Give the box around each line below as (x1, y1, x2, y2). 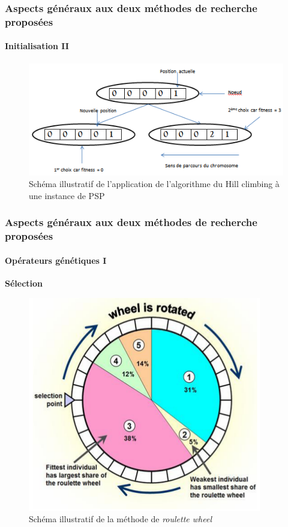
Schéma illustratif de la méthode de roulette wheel (29, 513, 212, 525)
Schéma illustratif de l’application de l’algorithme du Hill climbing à (29, 177, 280, 190)
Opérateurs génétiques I (5, 254, 107, 266)
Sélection (5, 276, 43, 289)
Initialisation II (5, 40, 69, 52)
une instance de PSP (29, 189, 105, 201)
